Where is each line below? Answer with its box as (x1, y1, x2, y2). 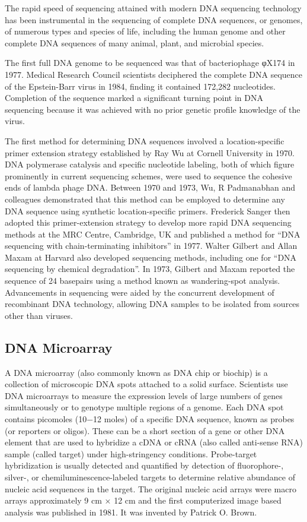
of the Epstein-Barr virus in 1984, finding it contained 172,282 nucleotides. (5, 80, 276, 92)
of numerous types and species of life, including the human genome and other (5, 25, 286, 37)
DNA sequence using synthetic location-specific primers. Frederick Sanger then (5, 204, 290, 217)
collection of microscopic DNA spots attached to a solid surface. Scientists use (5, 378, 288, 390)
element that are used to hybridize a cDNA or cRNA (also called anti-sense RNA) (5, 436, 303, 448)
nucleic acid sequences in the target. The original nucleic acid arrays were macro (5, 482, 296, 495)
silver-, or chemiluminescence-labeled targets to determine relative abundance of (5, 470, 295, 483)
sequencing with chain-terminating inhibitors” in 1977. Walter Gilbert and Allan (5, 239, 298, 252)
